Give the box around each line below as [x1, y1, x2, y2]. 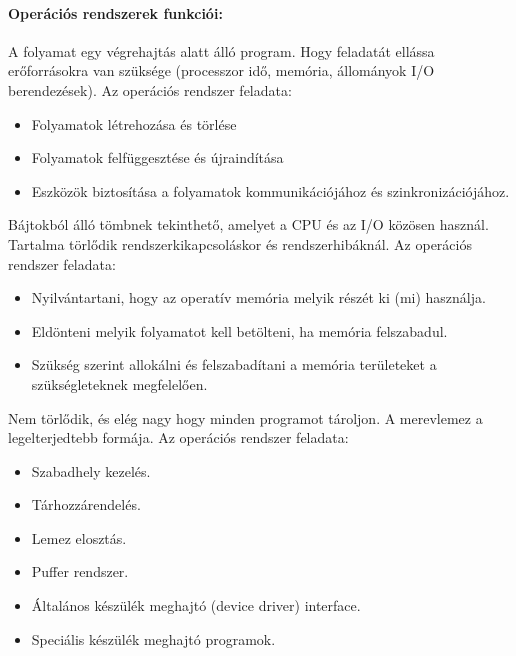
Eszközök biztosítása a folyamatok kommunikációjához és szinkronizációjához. [31, 180, 510, 201]
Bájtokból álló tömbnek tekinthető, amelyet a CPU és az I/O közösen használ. [8, 214, 489, 235]
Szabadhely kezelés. [31, 460, 151, 481]
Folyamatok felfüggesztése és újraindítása [31, 147, 284, 168]
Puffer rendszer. [31, 561, 129, 582]
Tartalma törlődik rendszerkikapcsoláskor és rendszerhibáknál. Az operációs [8, 233, 472, 254]
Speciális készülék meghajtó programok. [31, 628, 276, 649]
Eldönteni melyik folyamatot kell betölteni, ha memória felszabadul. [31, 320, 448, 341]
